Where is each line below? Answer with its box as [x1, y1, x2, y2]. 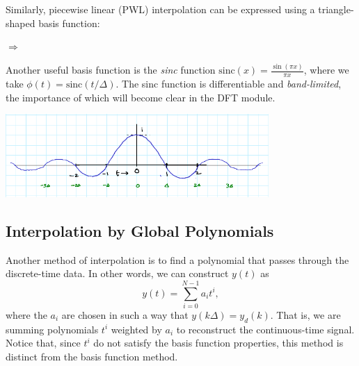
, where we [303, 63, 349, 77]
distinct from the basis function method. [6, 349, 178, 363]
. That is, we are [270, 308, 341, 322]
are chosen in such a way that [61, 308, 189, 322]
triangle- [318, 2, 354, 16]
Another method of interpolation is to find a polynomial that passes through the [6, 252, 349, 267]
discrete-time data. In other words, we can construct [6, 266, 229, 281]
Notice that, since [6, 335, 81, 350]
